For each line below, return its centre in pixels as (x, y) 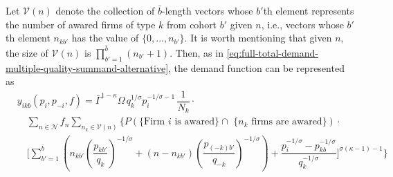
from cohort (192, 24)
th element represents (309, 10)
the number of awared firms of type (81, 24)
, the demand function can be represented (256, 67)
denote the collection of (105, 10)
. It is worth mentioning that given (258, 38)
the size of (27, 52)
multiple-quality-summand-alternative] (87, 67)
